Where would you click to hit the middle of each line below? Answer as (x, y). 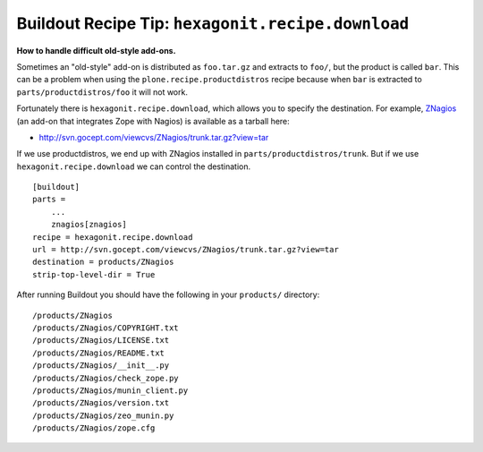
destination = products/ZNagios (103, 262)
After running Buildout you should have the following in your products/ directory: (168, 294)
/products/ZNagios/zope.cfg (94, 428)
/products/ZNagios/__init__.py (101, 366)
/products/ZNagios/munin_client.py (110, 390)
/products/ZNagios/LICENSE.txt (101, 341)
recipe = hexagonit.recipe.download (113, 237)
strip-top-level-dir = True (94, 274)
